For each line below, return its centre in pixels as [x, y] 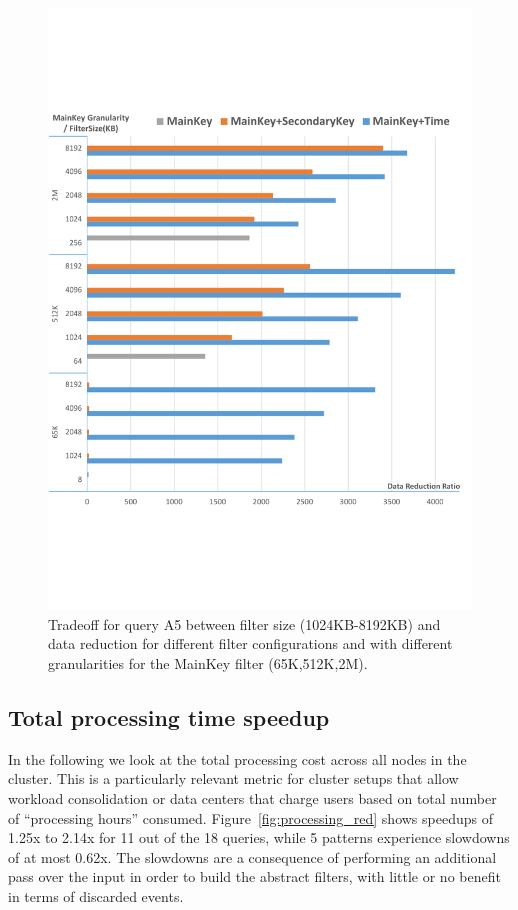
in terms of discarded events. [96, 895]
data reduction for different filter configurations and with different [250, 643]
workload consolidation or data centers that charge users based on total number [252, 797]
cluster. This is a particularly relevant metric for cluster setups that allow [233, 778]
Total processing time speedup [169, 716]
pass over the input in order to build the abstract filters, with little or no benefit [254, 876]
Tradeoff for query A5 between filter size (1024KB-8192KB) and [244, 623]
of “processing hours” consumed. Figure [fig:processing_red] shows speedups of [250, 817]
